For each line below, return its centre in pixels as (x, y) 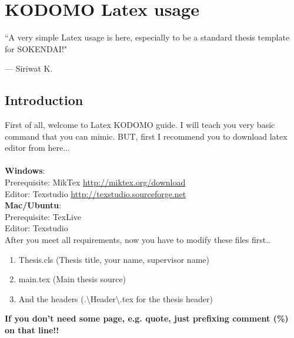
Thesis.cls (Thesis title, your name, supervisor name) (114, 259)
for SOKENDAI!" (36, 48)
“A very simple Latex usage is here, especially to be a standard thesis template (147, 37)
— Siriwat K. (29, 68)
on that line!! (32, 330)
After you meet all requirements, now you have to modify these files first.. (138, 240)
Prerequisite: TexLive (43, 216)
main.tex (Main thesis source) (72, 279)
